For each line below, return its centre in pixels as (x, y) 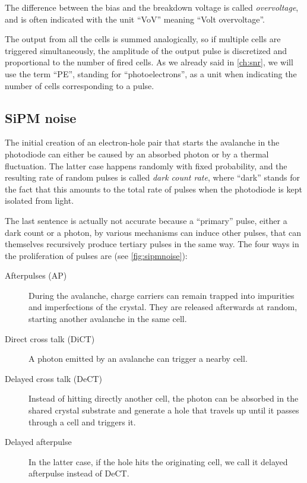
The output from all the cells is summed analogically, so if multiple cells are (143, 39)
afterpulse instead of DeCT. (79, 473)
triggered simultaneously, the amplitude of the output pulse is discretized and (146, 50)
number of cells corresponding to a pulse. (80, 85)
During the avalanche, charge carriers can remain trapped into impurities (162, 295)
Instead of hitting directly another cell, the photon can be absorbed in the (164, 398)
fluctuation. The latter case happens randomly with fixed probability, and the (146, 165)
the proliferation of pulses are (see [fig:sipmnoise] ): (96, 255)
